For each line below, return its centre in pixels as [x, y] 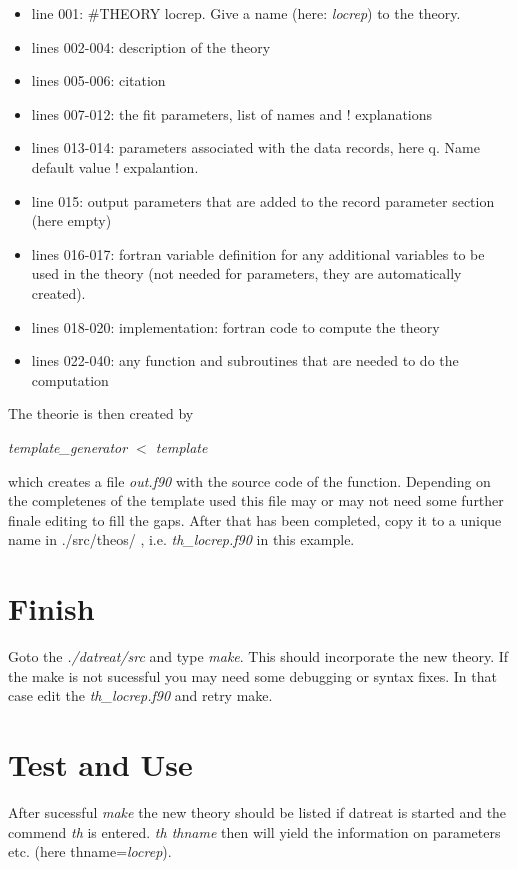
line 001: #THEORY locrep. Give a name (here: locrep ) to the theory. [246, 13]
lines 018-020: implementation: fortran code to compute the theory [235, 326]
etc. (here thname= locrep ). [90, 851]
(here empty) [71, 220]
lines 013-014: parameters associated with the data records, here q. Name [255, 147]
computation [70, 379]
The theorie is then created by [101, 413]
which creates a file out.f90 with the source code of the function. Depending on [249, 480]
